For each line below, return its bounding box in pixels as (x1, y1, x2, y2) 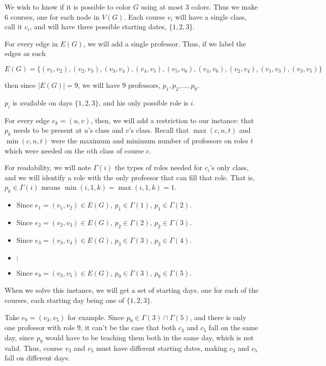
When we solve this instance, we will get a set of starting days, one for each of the (5, 285, 259, 295)
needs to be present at (13, 125, 82, 135)
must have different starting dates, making (96, 342, 228, 353)
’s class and (88, 125, 124, 135)
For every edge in (5, 38, 58, 48)
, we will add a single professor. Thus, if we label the (83, 38, 246, 48)
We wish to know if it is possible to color (5, 2, 131, 12)
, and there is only (190, 311, 247, 322)
